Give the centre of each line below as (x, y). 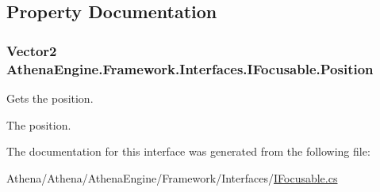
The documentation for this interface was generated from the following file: (188, 151)
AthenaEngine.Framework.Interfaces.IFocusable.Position (190, 68)
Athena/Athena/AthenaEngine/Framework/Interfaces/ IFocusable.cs (172, 177)
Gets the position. (50, 98)
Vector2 (32, 50)
